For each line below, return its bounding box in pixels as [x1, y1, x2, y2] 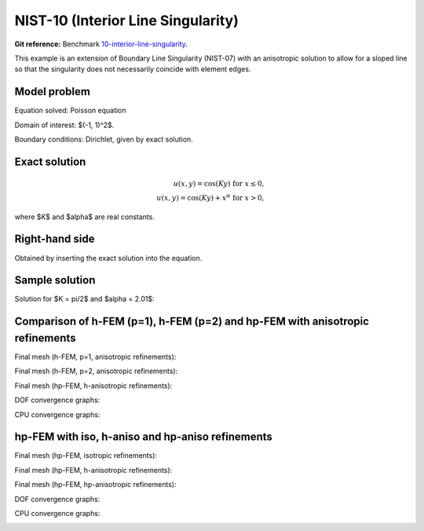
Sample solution [14, 273, 96, 287]
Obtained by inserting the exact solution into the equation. [14, 253, 203, 262]
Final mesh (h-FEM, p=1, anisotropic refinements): [14, 352, 177, 361]
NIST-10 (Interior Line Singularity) [14, 12, 239, 29]
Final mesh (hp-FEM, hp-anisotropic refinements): [14, 480, 177, 489]
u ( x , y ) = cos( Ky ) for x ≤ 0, [173, 179, 265, 189]
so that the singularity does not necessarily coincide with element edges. [14, 64, 251, 74]
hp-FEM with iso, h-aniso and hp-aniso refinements [14, 430, 272, 444]
